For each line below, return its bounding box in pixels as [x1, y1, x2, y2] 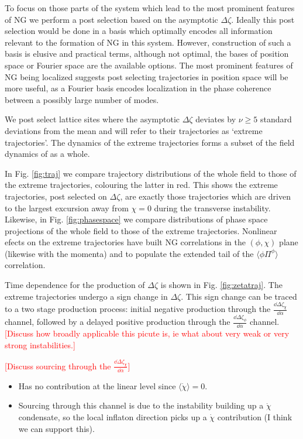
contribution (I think [217, 410, 292, 423]
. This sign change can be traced [181, 290, 297, 302]
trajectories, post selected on [5, 190, 107, 202]
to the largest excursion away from [5, 201, 129, 214]
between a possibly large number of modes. [5, 93, 159, 105]
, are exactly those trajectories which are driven [120, 190, 291, 202]
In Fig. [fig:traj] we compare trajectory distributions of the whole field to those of [5, 167, 297, 179]
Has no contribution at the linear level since [18, 379, 176, 392]
